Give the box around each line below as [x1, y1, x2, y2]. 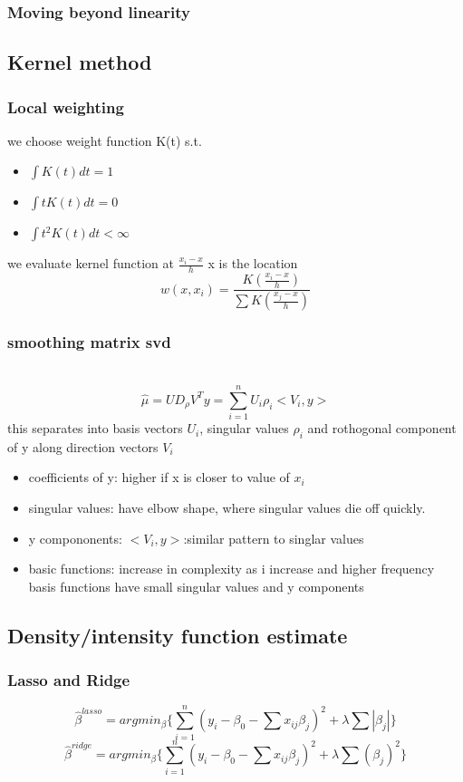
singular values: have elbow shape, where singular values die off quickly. [28, 498, 426, 517]
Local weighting [7, 95, 124, 118]
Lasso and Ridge [7, 669, 130, 691]
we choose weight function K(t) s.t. [7, 130, 202, 150]
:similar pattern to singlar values [183, 528, 364, 547]
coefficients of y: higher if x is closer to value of [28, 468, 290, 487]
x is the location [207, 254, 298, 273]
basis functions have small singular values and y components [28, 576, 364, 595]
